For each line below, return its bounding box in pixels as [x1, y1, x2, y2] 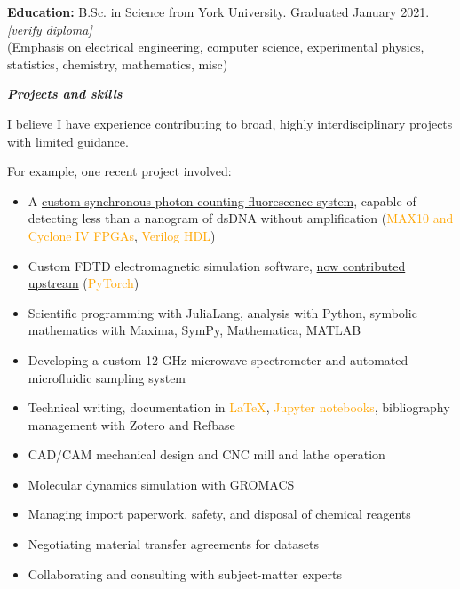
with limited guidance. [7, 131, 129, 150]
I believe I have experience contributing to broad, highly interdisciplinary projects [7, 114, 453, 132]
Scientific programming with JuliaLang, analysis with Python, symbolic [28, 303, 417, 322]
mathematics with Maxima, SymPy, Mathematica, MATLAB [28, 321, 361, 339]
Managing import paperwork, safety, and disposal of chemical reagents [28, 505, 411, 523]
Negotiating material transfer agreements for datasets [28, 535, 319, 553]
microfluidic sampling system [28, 368, 186, 386]
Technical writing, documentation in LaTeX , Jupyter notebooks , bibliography [28, 398, 450, 417]
